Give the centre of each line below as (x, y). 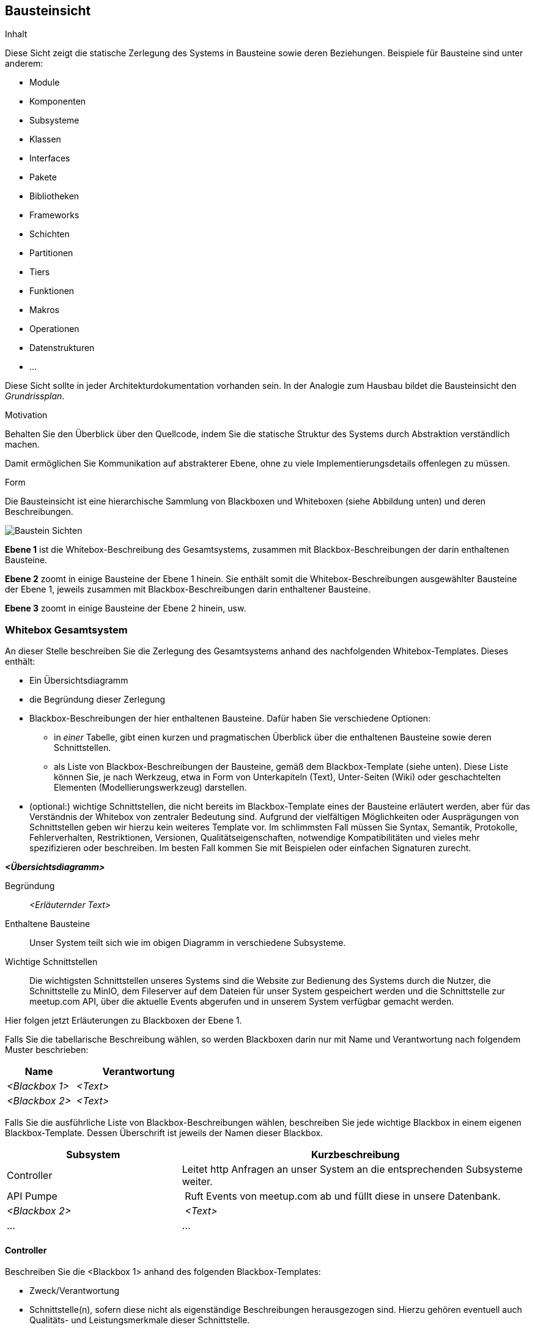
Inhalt (16, 34)
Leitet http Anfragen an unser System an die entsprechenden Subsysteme (352, 1169)
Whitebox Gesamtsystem (66, 630)
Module (45, 83)
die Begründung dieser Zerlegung (98, 700)
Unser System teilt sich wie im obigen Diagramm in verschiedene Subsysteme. (188, 943)
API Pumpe (32, 1196)
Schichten (50, 234)
